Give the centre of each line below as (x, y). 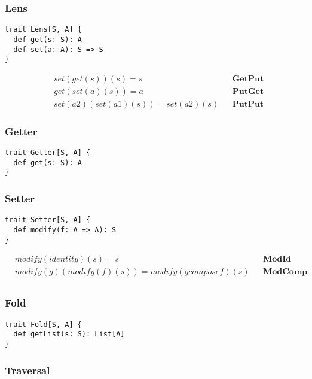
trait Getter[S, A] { (48, 153)
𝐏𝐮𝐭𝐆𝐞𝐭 (248, 91)
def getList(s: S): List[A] (69, 334)
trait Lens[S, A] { (43, 30)
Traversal (27, 370)
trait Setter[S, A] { (48, 220)
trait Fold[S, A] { (43, 324)
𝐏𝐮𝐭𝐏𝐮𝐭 (248, 104)
